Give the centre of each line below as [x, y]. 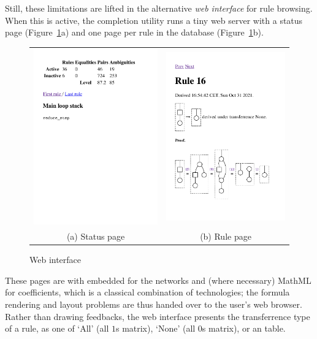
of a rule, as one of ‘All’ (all [57, 328]
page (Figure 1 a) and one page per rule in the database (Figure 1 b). [134, 32]
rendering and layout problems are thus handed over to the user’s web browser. [154, 304]
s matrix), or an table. [244, 328]
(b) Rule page [226, 236]
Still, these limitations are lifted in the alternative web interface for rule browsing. [159, 8]
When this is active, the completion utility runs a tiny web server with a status [154, 20]
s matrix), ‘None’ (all [155, 328]
